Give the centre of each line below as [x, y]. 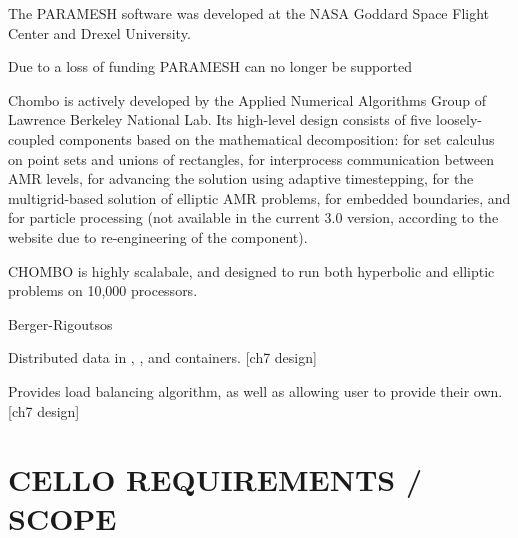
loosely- [458, 119]
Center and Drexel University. [99, 32]
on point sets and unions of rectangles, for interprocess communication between [251, 158]
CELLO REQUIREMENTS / [215, 479]
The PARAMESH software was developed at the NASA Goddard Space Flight [249, 13]
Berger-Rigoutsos [60, 323]
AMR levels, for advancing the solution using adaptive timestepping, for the [241, 178]
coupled [31, 138]
